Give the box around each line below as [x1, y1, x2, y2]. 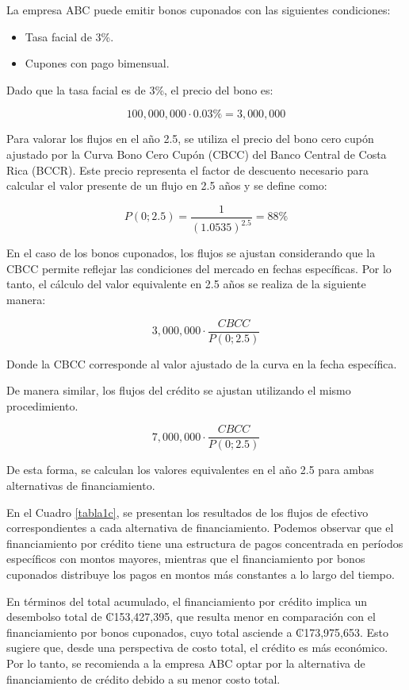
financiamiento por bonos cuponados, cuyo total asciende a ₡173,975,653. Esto [6, 623, 389, 640]
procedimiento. [6, 397, 78, 414]
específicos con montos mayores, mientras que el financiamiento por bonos [6, 550, 365, 567]
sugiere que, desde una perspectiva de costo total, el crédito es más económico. [6, 639, 388, 656]
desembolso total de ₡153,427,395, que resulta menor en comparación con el [6, 608, 376, 625]
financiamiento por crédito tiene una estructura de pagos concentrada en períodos [6, 534, 403, 551]
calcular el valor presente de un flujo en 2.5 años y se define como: [6, 177, 327, 194]
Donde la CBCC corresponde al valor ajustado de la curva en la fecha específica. [6, 355, 397, 372]
